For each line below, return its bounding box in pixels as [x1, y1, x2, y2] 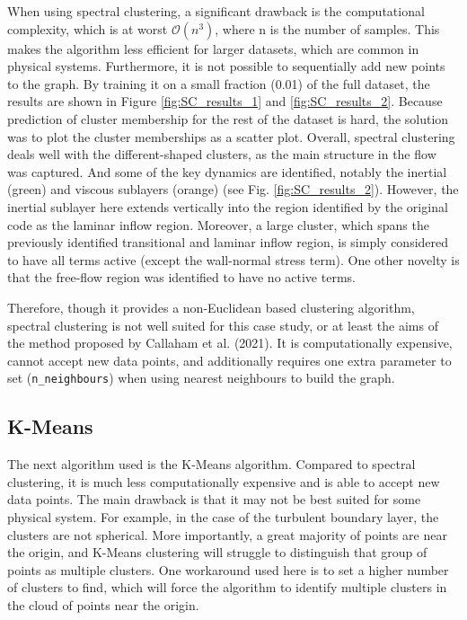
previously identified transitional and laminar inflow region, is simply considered [7, 233, 449, 252]
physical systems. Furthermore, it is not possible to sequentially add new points [7, 57, 445, 75]
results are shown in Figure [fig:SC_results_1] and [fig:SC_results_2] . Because [7, 92, 443, 111]
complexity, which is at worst [7, 19, 168, 38]
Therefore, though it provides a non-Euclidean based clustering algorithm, [7, 297, 415, 316]
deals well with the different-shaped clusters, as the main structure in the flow [7, 145, 436, 164]
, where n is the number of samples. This [215, 19, 440, 38]
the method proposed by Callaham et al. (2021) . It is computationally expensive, [7, 333, 453, 352]
